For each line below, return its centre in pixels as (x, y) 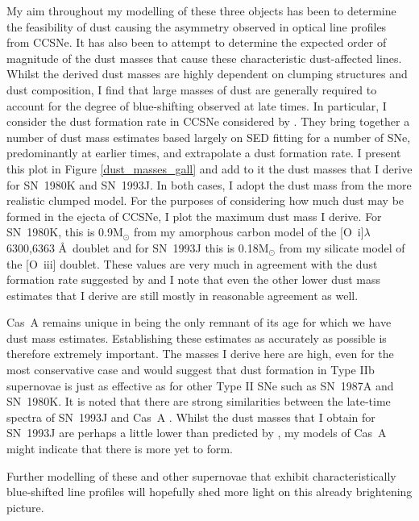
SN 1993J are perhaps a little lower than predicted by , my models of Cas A (197, 433)
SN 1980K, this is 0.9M (65, 232)
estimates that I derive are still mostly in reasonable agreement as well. (183, 295)
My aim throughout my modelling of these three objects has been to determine (201, 10)
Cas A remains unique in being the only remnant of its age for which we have (199, 322)
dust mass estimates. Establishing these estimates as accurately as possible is (197, 338)
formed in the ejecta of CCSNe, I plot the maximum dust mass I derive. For (194, 216)
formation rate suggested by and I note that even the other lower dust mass (194, 279)
